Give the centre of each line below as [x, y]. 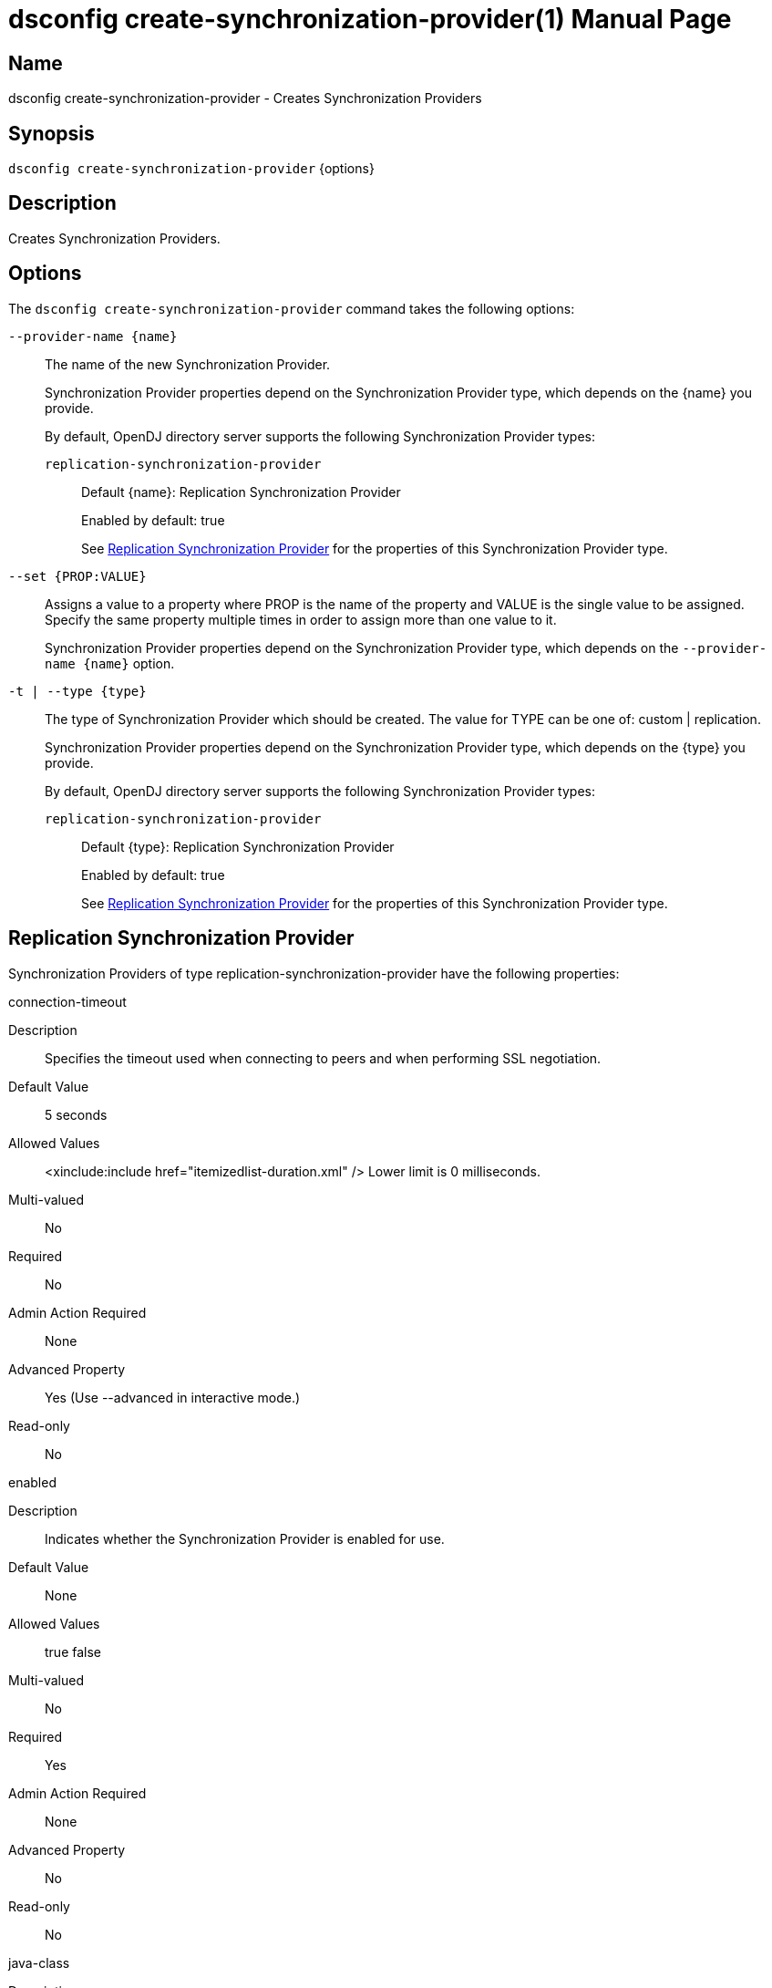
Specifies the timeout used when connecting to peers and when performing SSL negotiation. [323, 1058]
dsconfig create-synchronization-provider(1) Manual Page [370, 19]
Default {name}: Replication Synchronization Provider [241, 492]
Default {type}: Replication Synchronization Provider [238, 846]
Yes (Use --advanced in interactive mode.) [173, 1397]
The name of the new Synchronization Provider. [188, 364]
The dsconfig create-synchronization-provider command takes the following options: [292, 308]
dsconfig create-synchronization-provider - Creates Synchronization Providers [245, 98]
